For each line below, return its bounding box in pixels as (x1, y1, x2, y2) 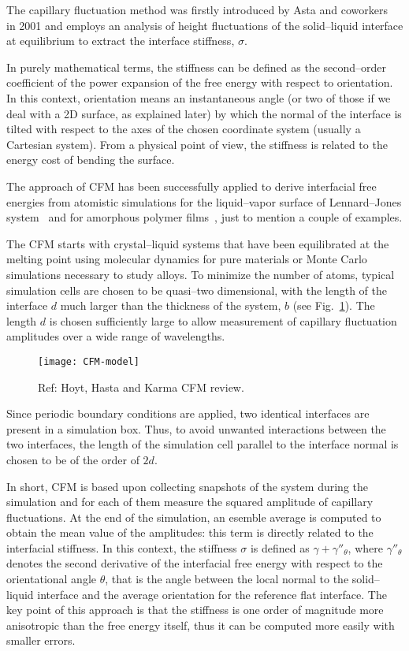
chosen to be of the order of (6, 451, 139, 467)
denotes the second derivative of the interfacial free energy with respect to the (6, 555, 383, 571)
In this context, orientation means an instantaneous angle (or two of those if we (6, 89, 391, 106)
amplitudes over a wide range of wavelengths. (6, 328, 225, 344)
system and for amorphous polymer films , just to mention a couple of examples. (6, 209, 403, 225)
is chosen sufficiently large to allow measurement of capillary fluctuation (49, 312, 397, 329)
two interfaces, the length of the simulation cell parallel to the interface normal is (6, 436, 399, 452)
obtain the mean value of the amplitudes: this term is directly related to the (6, 524, 374, 541)
